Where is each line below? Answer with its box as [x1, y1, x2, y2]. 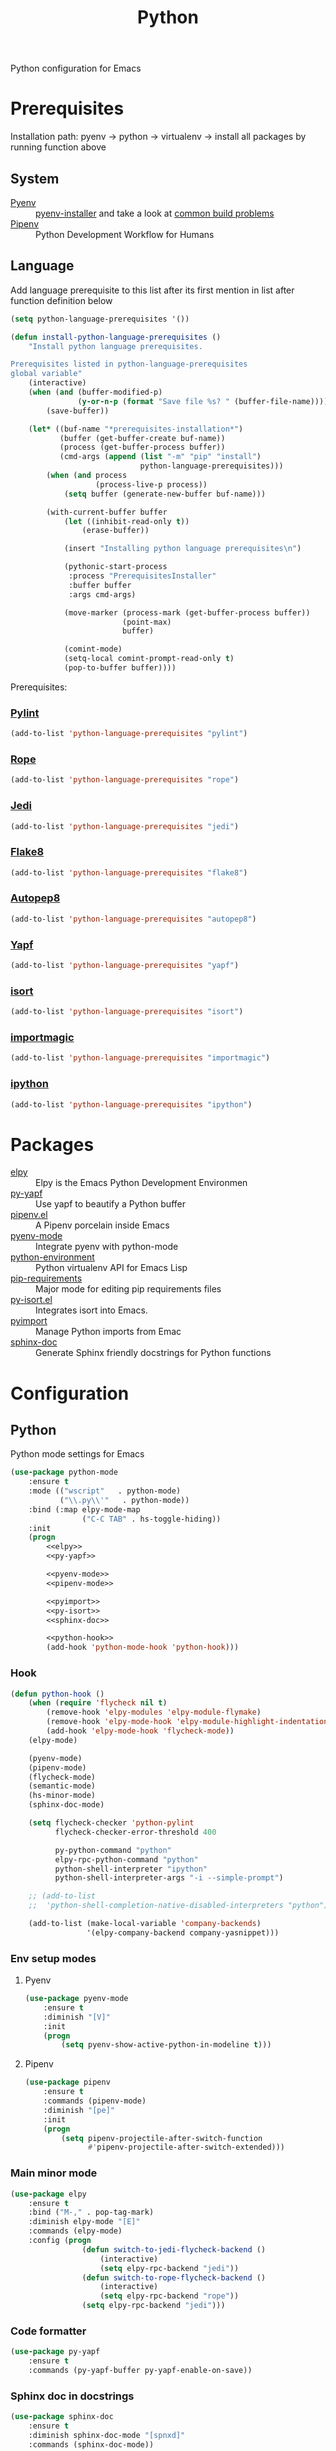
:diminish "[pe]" [43, 2105, 115, 2115]
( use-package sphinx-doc [10, 2412, 114, 2422]
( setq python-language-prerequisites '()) [10, 314, 190, 324]
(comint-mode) [63, 644, 123, 655]
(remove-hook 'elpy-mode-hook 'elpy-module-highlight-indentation [46, 1717, 329, 1727]
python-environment [10, 1251, 95, 1263]
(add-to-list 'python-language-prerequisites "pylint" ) [10, 729, 248, 739]
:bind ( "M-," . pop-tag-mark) [28, 2207, 155, 2218]
